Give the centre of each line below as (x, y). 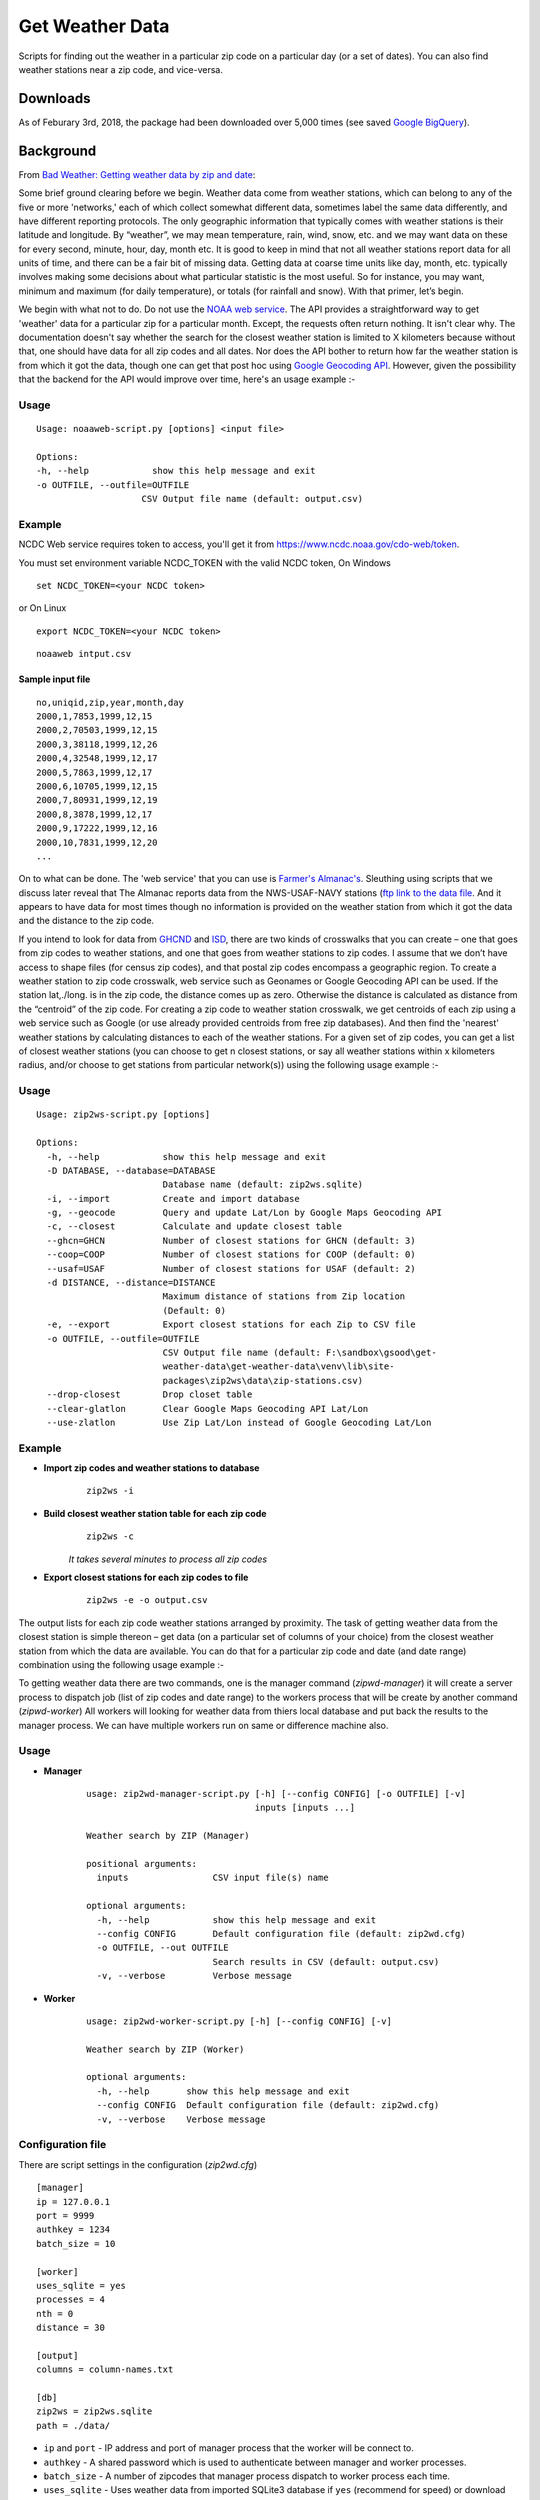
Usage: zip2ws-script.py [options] (123, 1114)
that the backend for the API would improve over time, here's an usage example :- (187, 379)
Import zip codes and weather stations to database (151, 1468)
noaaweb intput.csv (84, 654)
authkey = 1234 (73, 2229)
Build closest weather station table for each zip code (155, 1513)
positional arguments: (142, 1864)
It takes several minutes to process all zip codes (168, 1559)
